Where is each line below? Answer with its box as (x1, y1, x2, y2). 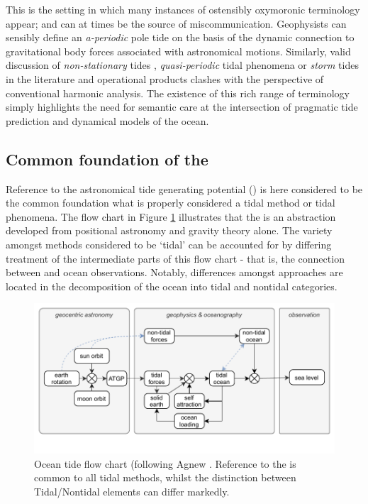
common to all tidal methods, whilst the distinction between (34, 470, 296, 485)
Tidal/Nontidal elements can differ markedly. (34, 484, 230, 499)
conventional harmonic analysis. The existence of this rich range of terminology (6, 85, 350, 100)
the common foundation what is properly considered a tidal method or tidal (6, 195, 335, 210)
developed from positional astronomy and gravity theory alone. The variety (6, 223, 333, 238)
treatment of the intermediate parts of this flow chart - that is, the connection (6, 251, 345, 265)
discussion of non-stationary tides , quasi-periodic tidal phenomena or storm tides (6, 57, 359, 72)
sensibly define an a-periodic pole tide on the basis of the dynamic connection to (6, 30, 355, 45)
